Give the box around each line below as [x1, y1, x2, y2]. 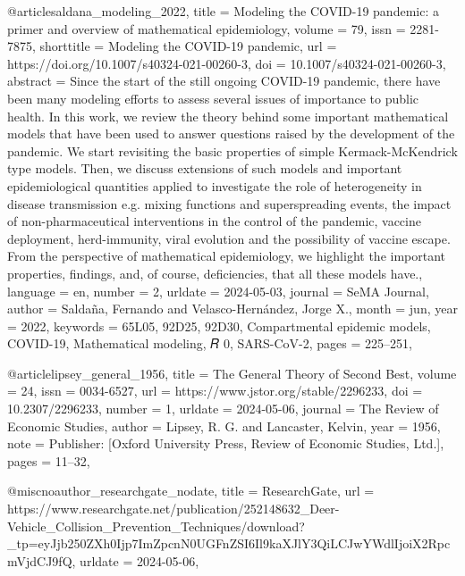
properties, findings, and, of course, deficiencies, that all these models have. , [7, 263, 423, 282]
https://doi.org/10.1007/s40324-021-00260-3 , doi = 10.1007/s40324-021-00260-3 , [7, 54, 446, 72]
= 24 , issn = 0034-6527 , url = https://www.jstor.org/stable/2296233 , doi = [7, 381, 423, 400]
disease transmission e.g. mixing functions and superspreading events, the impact [7, 194, 452, 213]
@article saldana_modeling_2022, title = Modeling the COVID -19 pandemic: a [7, 2, 439, 20]
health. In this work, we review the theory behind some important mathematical [7, 106, 449, 125]
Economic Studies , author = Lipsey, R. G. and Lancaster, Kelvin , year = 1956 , [7, 416, 441, 435]
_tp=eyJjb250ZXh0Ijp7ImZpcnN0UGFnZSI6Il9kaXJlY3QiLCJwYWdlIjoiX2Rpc [7, 534, 451, 553]
